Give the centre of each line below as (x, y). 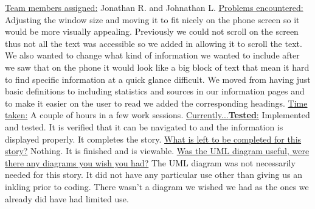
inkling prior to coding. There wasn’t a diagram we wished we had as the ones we (157, 186)
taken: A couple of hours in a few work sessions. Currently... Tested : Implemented (157, 115)
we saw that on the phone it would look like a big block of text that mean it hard (157, 67)
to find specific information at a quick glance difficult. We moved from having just (158, 79)
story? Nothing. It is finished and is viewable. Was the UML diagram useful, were (157, 151)
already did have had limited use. (67, 198)
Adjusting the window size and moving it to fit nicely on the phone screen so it (152, 19)
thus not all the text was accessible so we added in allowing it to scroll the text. (154, 43)
